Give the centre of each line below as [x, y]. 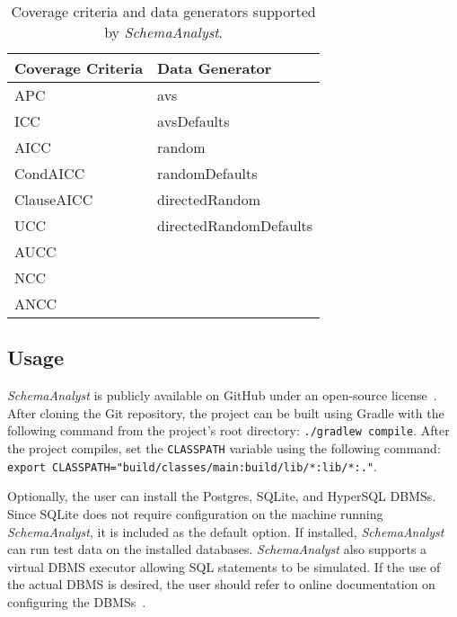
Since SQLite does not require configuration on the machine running [195, 513]
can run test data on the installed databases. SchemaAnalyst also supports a [217, 549]
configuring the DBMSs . [77, 601]
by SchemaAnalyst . [163, 32]
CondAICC [50, 173]
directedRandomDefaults [235, 225]
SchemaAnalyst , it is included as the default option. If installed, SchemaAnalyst [226, 531]
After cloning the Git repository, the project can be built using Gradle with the [226, 412]
